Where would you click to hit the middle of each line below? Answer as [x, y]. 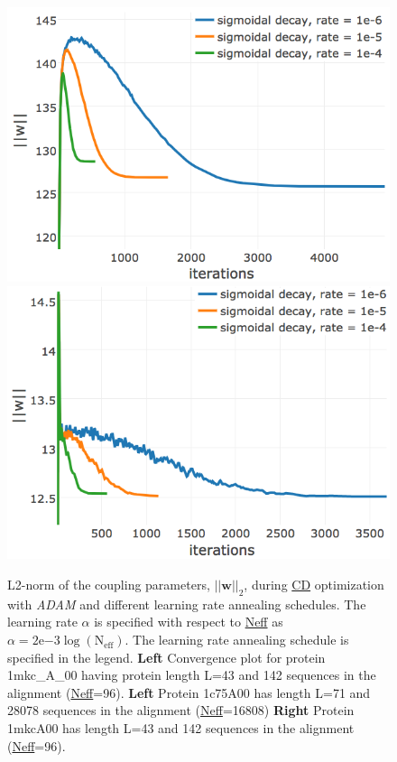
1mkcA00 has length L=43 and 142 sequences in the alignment [181, 728]
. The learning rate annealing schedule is [237, 640]
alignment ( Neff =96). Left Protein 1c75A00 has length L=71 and [189, 692]
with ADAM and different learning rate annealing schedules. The [187, 604]
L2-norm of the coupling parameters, [109, 585]
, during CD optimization [314, 585]
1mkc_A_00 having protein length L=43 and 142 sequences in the [192, 675]
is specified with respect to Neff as [189, 622]
